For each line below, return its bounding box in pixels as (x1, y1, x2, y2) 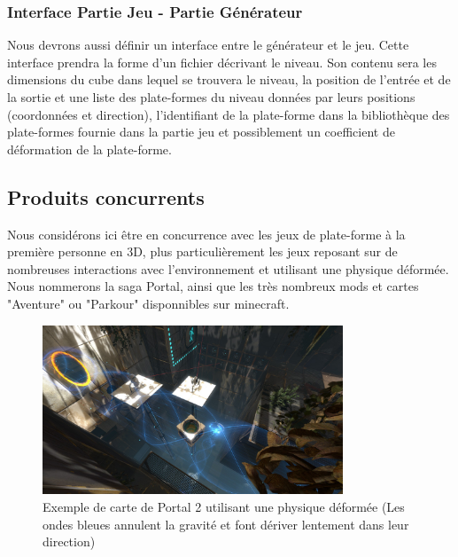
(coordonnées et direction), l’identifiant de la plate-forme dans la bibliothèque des (7, 105, 450, 123)
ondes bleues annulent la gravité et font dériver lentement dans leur (43, 514, 409, 533)
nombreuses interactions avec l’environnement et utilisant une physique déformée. (7, 259, 449, 278)
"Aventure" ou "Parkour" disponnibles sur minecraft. (7, 294, 290, 312)
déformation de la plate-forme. (7, 139, 172, 158)
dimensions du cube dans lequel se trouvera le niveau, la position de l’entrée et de (7, 70, 451, 89)
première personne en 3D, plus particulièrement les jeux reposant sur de (7, 242, 398, 261)
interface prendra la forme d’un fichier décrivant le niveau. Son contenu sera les (7, 52, 437, 71)
